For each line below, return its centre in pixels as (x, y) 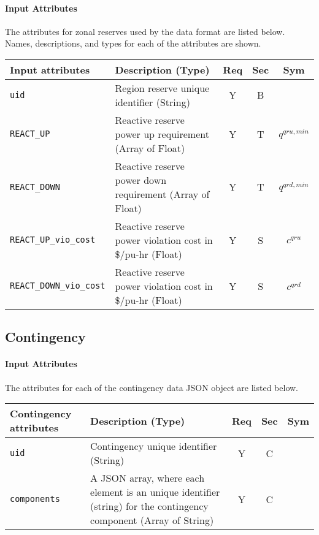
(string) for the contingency (149, 506)
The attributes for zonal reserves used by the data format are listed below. (145, 31)
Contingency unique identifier (154, 446)
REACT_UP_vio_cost (53, 240)
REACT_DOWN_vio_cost (58, 286)
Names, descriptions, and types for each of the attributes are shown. (133, 43)
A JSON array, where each (148, 478)
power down (141, 180)
